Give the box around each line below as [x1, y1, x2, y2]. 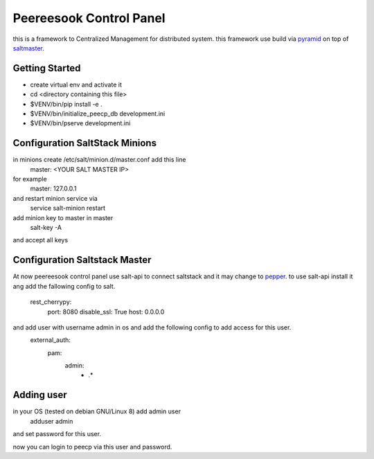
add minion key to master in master [12, 213, 114, 222]
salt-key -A [30, 224, 62, 232]
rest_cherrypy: [30, 298, 72, 306]
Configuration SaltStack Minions [12, 137, 157, 149]
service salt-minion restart [30, 204, 106, 213]
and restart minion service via [12, 194, 98, 202]
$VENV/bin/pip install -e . [30, 100, 103, 108]
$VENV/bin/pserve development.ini [30, 119, 131, 127]
